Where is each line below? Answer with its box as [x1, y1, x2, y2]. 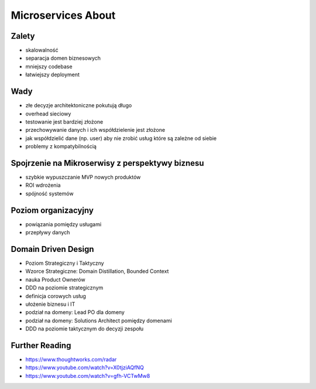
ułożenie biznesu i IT [25, 301, 75, 308]
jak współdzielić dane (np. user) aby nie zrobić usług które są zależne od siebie [25, 135, 217, 142]
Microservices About [11, 9, 116, 22]
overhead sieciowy [25, 110, 71, 117]
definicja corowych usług [25, 292, 86, 299]
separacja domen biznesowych [25, 54, 101, 62]
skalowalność [25, 47, 59, 54]
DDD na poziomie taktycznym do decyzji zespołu [25, 325, 144, 332]
